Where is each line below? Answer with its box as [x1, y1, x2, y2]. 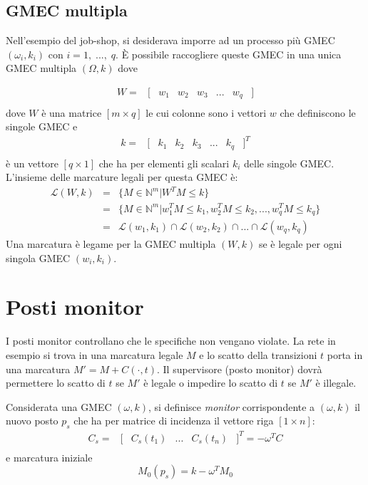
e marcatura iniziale [6, 449, 93, 464]
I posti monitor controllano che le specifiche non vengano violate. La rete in [6, 333, 336, 348]
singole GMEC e [6, 119, 78, 134]
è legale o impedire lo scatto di [143, 375, 278, 390]
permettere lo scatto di [6, 375, 106, 390]
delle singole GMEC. [244, 155, 334, 170]
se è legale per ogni [258, 236, 342, 251]
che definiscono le [280, 105, 356, 120]
